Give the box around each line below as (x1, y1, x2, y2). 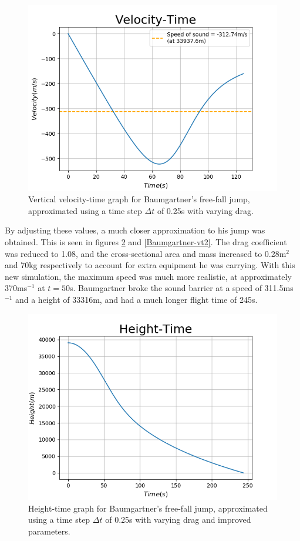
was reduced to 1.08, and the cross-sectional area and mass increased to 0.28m (5, 247, 286, 259)
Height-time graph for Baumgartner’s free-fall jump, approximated (28, 502, 268, 514)
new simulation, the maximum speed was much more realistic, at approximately (5, 270, 292, 282)
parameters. (28, 525, 70, 537)
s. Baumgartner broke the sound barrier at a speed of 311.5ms (70, 282, 294, 294)
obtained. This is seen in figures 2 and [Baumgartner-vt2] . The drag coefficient (5, 236, 287, 248)
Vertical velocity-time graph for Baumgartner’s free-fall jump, (28, 193, 250, 205)
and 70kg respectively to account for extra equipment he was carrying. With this (5, 259, 295, 271)
